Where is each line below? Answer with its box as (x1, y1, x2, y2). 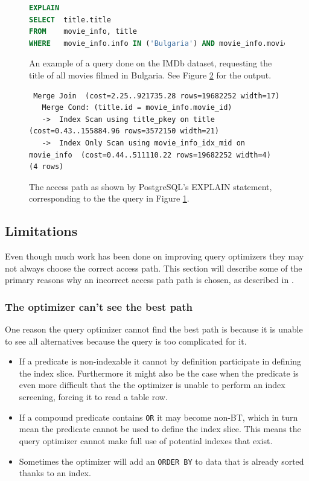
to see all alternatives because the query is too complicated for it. (5, 334, 247, 347)
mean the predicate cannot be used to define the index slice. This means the (19, 422, 301, 435)
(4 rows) (29, 162, 64, 171)
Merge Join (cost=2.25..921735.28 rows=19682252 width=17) (33, 91, 280, 100)
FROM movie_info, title (29, 27, 137, 36)
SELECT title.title (29, 15, 112, 24)
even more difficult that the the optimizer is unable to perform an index (19, 378, 285, 391)
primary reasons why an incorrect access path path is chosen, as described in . (5, 273, 294, 286)
